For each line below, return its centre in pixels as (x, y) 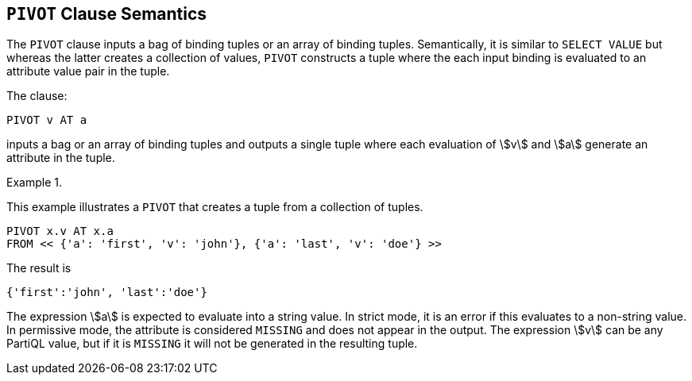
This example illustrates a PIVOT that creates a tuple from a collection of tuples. (215, 207)
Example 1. (34, 183)
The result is (39, 268)
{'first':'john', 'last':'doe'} (107, 292)
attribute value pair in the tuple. (88, 71)
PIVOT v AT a (47, 120)
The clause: (37, 96)
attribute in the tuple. (61, 158)
